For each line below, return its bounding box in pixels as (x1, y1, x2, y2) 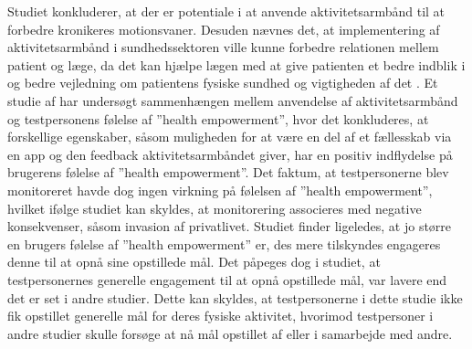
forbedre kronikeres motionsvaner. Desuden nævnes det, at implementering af (7, 19, 440, 38)
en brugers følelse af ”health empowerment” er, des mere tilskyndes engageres (7, 234, 441, 253)
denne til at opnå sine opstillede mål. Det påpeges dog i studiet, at (7, 252, 381, 271)
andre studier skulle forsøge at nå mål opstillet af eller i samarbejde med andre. (7, 323, 453, 343)
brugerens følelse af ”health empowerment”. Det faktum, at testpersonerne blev (7, 163, 449, 182)
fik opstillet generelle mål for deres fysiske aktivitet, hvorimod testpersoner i (7, 306, 434, 325)
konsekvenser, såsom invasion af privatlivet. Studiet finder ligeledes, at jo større (7, 217, 452, 236)
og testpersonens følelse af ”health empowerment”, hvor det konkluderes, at (7, 109, 429, 128)
